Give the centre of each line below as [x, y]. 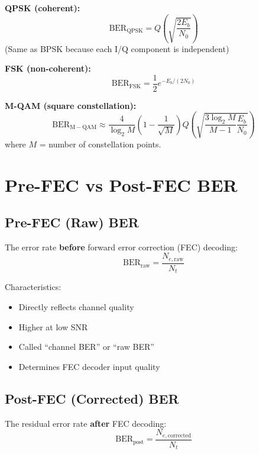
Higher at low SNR [53, 326]
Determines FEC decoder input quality [89, 366]
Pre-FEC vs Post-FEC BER [121, 184]
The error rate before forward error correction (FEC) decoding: [121, 247]
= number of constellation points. [100, 144]
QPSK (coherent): [43, 8]
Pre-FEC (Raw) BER [72, 222]
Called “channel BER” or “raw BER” [86, 347]
